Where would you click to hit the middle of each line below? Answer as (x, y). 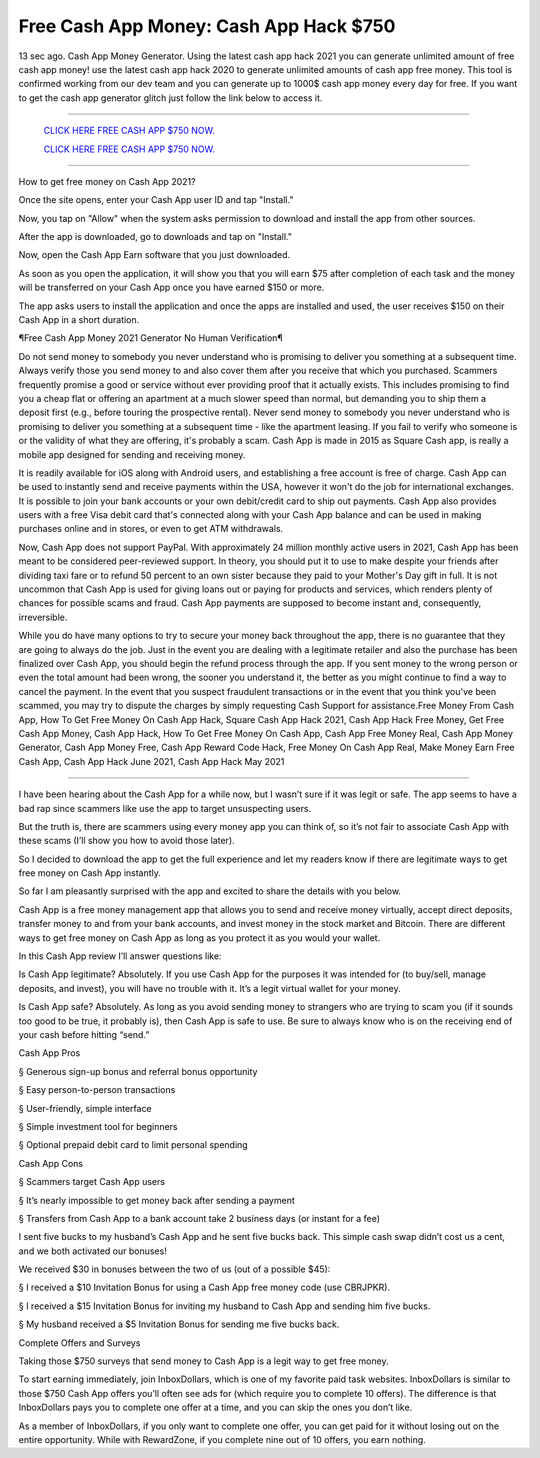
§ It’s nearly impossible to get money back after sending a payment (156, 1200)
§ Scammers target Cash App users (91, 1182)
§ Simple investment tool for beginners (98, 1126)
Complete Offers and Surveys (79, 1342)
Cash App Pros (49, 1053)
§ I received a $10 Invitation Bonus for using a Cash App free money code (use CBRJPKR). (204, 1287)
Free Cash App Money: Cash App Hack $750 (207, 26)
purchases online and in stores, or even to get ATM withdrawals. (151, 529)
